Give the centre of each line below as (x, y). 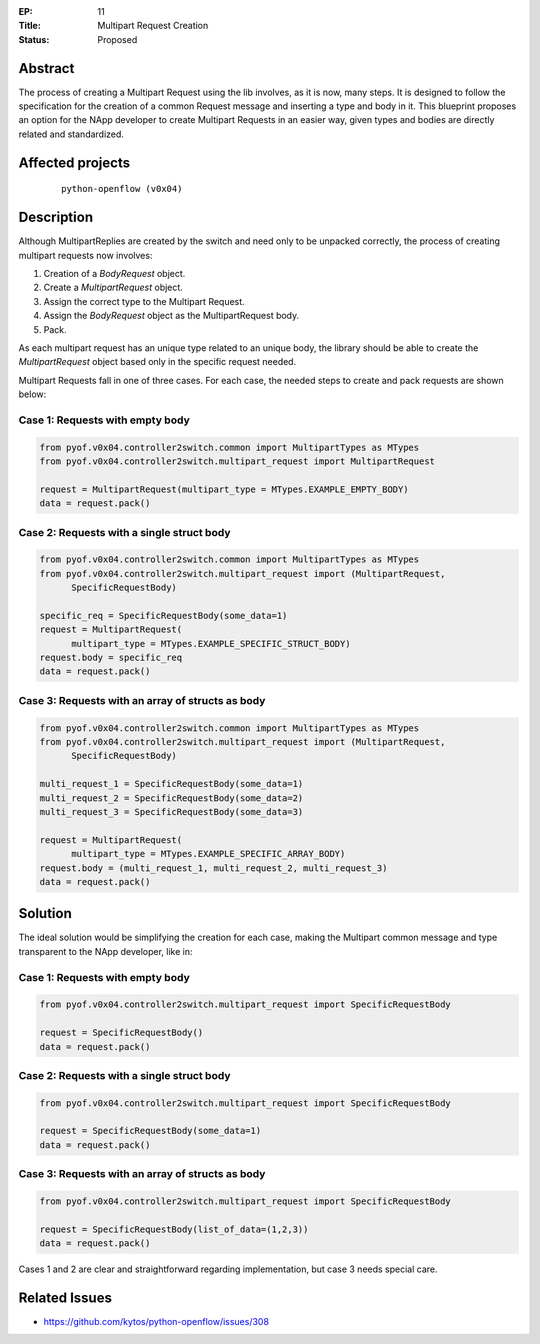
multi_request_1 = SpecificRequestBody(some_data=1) (171, 784)
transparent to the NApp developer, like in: (106, 951)
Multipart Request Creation (153, 26)
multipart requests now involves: (85, 255)
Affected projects (74, 162)
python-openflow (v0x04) (122, 189)
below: (32, 394)
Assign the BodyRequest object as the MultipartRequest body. (171, 316)
